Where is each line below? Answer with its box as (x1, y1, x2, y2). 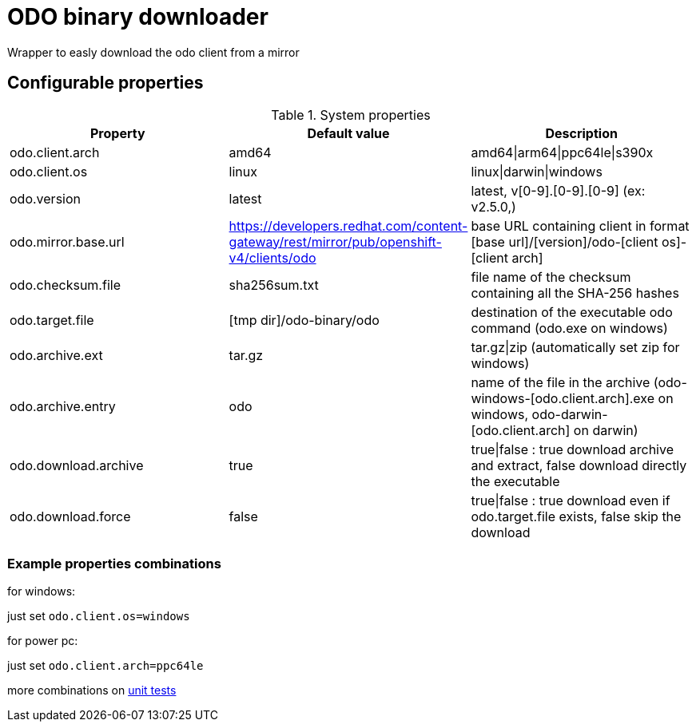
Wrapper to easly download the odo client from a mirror (7, 45, 300, 59)
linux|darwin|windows (471, 163, 603, 180)
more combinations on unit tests (7, 683, 177, 698)
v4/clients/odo (229, 249, 316, 266)
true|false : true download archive (471, 441, 674, 457)
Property (89, 125, 145, 141)
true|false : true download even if (471, 492, 670, 508)
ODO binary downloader (7, 3, 268, 30)
